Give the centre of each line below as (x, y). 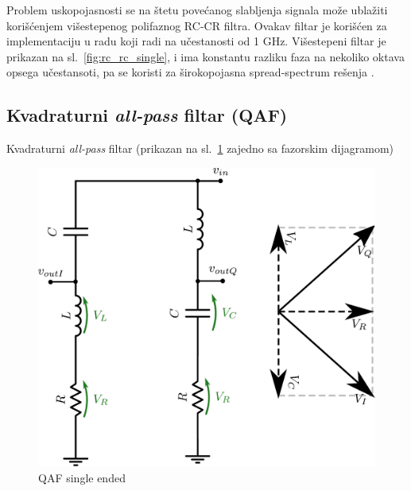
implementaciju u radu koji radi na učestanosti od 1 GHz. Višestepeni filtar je (196, 41)
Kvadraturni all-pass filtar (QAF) (147, 115)
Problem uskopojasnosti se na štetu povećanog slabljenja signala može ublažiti (197, 10)
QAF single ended (82, 477)
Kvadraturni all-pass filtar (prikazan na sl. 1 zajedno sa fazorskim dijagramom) (200, 148)
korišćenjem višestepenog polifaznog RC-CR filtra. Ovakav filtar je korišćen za (197, 25)
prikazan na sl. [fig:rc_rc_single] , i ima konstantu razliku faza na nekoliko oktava (205, 56)
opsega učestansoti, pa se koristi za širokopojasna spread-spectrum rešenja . (190, 72)
